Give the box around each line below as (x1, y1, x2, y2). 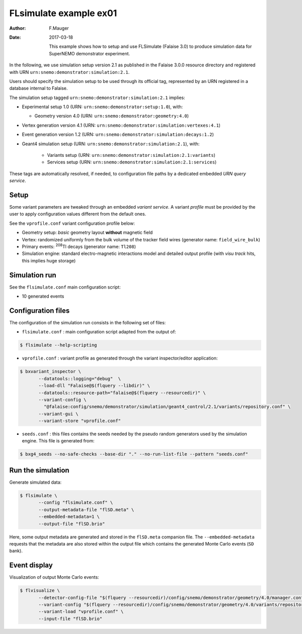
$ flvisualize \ (20, 588, 60, 593)
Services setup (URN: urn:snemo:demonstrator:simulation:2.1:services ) (47, 159, 217, 165)
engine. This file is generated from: (22, 438, 95, 444)
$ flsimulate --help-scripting (20, 342, 98, 348)
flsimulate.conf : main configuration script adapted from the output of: (22, 329, 176, 335)
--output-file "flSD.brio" (38, 521, 105, 526)
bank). (9, 548, 23, 554)
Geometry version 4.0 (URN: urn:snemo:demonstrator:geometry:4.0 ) (34, 113, 189, 119)
